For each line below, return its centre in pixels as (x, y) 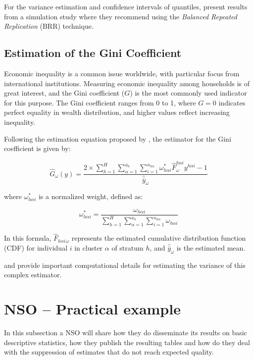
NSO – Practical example (92, 309)
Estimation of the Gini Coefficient (93, 53)
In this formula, (28, 238)
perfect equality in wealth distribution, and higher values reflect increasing (117, 112)
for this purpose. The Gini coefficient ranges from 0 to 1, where (100, 102)
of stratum (127, 247)
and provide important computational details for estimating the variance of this (125, 265)
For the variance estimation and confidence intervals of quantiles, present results (126, 6)
